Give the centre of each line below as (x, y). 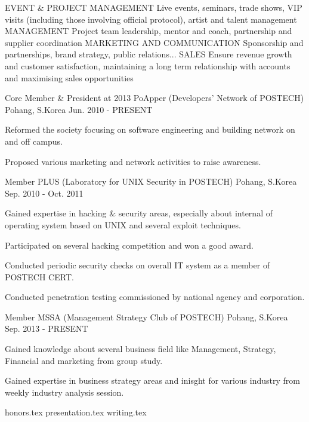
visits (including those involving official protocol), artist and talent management (151, 19)
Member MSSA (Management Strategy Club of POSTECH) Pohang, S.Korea (146, 316)
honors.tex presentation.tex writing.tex (76, 412)
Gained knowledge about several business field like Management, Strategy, (140, 349)
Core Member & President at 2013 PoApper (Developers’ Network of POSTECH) (154, 98)
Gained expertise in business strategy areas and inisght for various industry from (152, 380)
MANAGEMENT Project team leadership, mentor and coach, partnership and (149, 31)
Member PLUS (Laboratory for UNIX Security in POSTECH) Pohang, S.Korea (151, 181)
